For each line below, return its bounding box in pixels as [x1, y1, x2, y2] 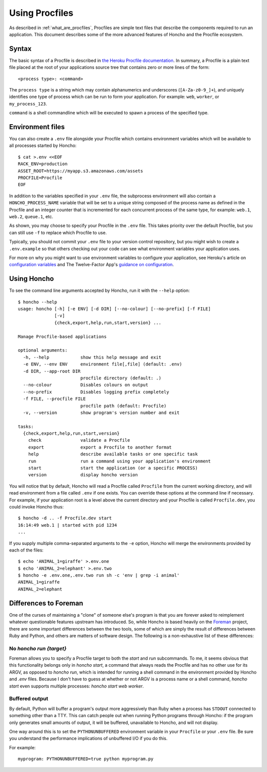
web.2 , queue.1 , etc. [9, 214, 53, 220]
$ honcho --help [18, 299, 57, 305]
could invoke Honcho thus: [9, 503, 64, 509]
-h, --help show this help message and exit [23, 354, 162, 360]
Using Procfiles [9, 7, 74, 18]
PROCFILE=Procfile [18, 175, 63, 181]
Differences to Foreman [9, 599, 84, 607]
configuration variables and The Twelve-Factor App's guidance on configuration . [9, 262, 174, 268]
